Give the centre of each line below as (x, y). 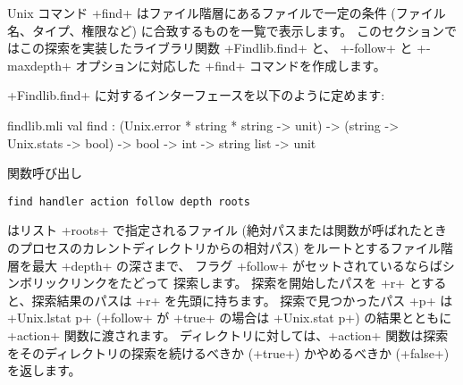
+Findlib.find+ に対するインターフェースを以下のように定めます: (196, 95)
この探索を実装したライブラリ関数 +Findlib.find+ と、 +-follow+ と (216, 48)
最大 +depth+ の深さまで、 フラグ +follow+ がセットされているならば (237, 265)
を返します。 (44, 370)
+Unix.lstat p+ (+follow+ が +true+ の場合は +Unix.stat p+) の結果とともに (230, 318)
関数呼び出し (45, 173)
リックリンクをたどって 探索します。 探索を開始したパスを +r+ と (227, 283)
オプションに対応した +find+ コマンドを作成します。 (231, 65)
